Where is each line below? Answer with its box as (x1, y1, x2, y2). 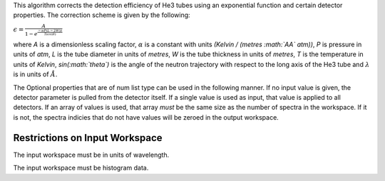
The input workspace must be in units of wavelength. (13, 150, 170, 159)
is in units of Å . (13, 70, 58, 78)
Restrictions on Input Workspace (13, 132, 163, 144)
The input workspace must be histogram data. (13, 164, 149, 172)
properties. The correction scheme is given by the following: (13, 11, 190, 19)
